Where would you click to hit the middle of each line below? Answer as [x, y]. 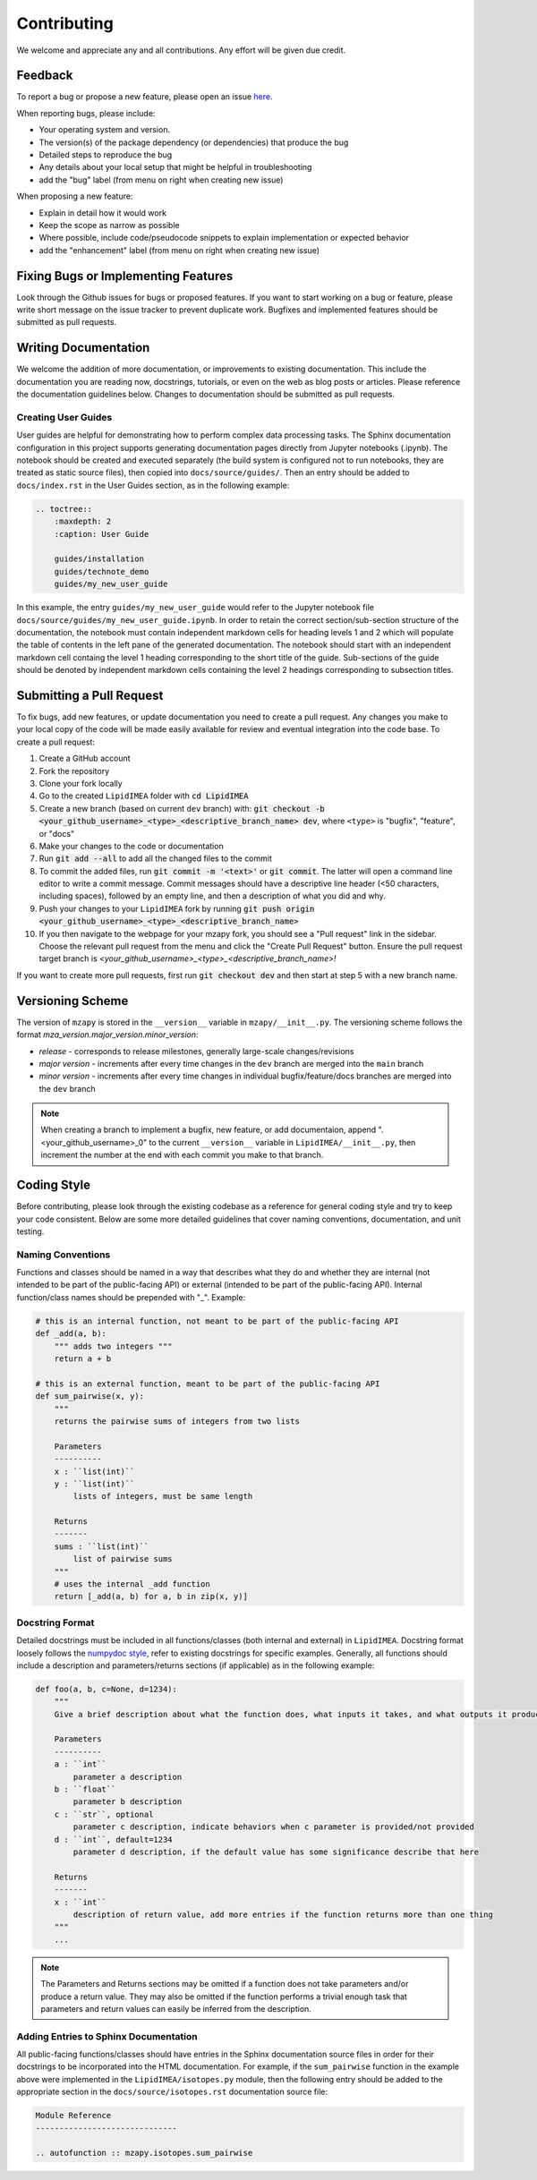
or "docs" [57, 833]
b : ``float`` [85, 1789]
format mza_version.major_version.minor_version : [107, 1035]
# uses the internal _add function [132, 1584]
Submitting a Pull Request [90, 695]
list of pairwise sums [123, 1559]
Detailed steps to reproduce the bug [106, 155]
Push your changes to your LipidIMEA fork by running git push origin [177, 908]
